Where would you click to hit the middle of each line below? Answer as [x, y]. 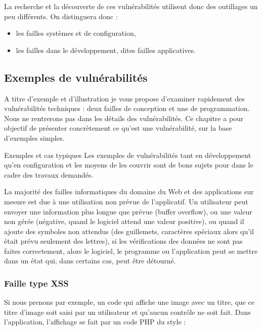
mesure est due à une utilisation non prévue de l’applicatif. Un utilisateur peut [126, 201]
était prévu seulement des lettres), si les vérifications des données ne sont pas [123, 241]
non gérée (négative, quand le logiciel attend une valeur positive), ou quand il [124, 221]
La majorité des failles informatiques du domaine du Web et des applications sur [129, 191]
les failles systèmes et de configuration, [76, 33]
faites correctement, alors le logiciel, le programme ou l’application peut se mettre [131, 251]
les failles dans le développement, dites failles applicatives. [106, 50]
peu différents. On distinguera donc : [61, 16]
